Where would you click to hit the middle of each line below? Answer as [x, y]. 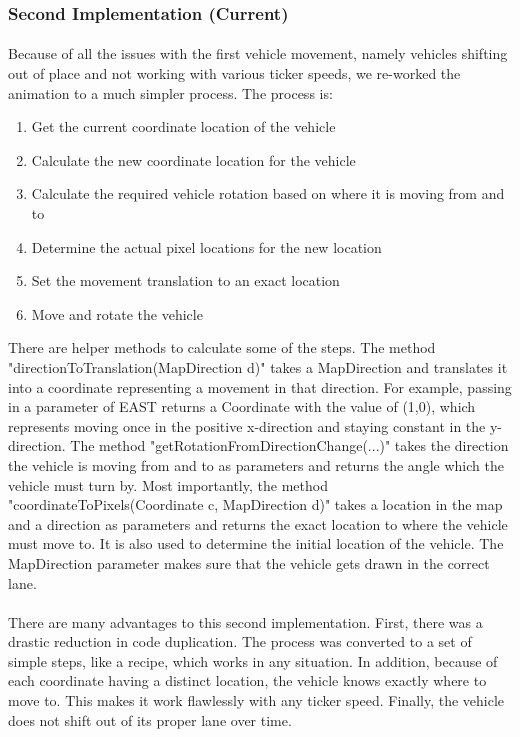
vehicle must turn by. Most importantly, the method [168, 484]
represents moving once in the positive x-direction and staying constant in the [247, 425]
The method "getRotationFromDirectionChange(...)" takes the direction [289, 445]
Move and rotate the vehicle [117, 313]
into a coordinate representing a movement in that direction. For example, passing [260, 386]
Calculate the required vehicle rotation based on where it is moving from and [268, 193]
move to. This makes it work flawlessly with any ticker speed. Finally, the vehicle [256, 700]
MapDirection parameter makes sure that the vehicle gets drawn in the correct [249, 562]
